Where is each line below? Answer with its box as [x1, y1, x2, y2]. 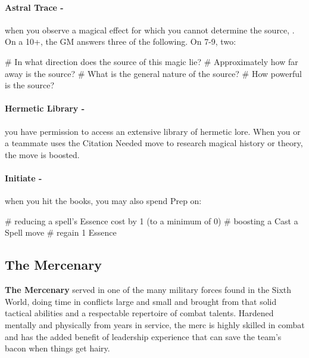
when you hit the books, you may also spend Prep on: [5, 195, 202, 207]
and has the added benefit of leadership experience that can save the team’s [5, 330, 282, 342]
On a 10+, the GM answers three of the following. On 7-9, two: [5, 35, 236, 48]
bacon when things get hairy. [5, 342, 110, 354]
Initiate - [5, 171, 42, 184]
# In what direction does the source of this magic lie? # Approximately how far [5, 55, 298, 67]
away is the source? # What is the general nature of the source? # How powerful [5, 67, 302, 79]
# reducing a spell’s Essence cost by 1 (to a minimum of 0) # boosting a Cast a [5, 214, 298, 227]
